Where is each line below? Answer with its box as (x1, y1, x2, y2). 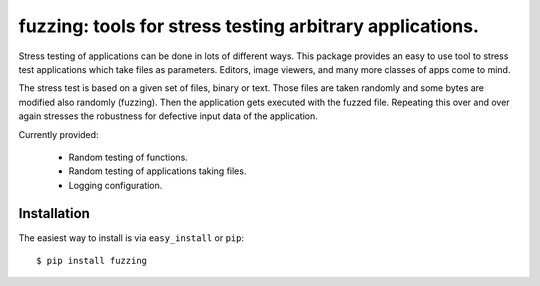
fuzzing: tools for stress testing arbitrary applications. (18, 15, 479, 37)
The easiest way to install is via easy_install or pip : (18, 231, 245, 244)
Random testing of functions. (68, 151, 189, 163)
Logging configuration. (68, 179, 163, 191)
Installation (18, 205, 90, 222)
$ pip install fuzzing (36, 255, 148, 266)
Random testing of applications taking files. (68, 165, 247, 177)
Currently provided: (18, 128, 99, 140)
